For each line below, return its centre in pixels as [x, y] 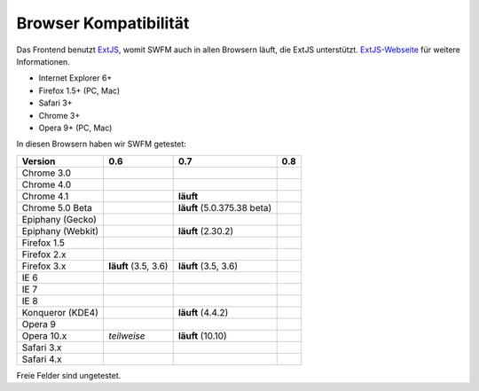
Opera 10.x [44, 335]
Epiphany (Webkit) [60, 231]
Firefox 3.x [44, 266]
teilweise [127, 335]
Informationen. [43, 61]
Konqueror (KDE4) [60, 312]
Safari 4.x [42, 359]
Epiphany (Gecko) [59, 219]
